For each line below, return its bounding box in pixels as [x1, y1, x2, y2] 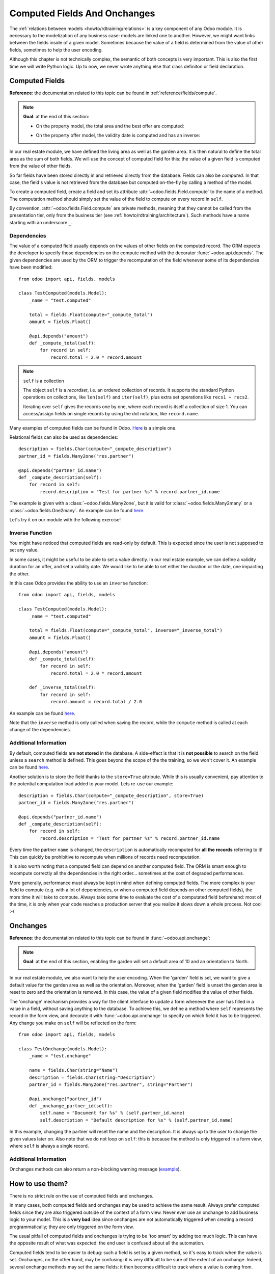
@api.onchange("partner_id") [29, 1096, 102, 1102]
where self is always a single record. [9, 1143, 89, 1149]
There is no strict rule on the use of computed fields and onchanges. [9, 1193, 154, 1199]
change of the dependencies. [9, 727, 71, 733]
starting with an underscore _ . [9, 219, 73, 225]
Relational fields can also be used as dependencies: [9, 434, 119, 440]
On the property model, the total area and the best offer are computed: [36, 123, 184, 129]
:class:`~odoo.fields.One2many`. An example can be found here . [9, 507, 145, 513]
